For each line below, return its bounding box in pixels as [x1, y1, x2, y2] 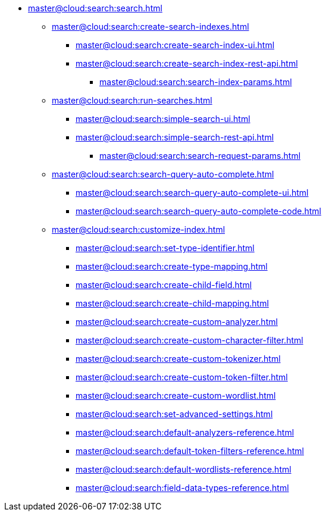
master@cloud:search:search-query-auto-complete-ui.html [76, 187, 309, 198]
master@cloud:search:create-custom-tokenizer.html [76, 354, 281, 364]
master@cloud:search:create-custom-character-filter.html [76, 335, 303, 345]
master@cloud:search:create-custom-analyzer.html [76, 317, 278, 327]
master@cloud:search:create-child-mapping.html [76, 298, 269, 308]
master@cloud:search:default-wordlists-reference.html [76, 464, 291, 474]
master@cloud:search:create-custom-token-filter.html [76, 372, 288, 382]
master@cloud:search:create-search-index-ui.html [76, 40, 275, 50]
